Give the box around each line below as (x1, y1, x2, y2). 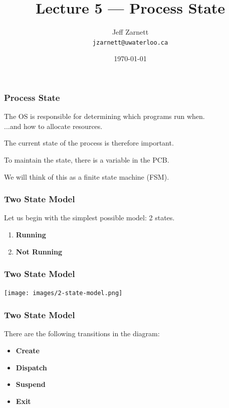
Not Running (16, 246, 63, 256)
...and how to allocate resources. (4, 120, 103, 131)
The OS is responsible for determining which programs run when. (4, 111, 205, 121)
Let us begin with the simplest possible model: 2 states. (4, 212, 175, 223)
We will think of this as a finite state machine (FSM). (4, 171, 169, 182)
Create (16, 345, 40, 355)
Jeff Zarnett (112, 27, 149, 37)
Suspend (16, 379, 46, 389)
